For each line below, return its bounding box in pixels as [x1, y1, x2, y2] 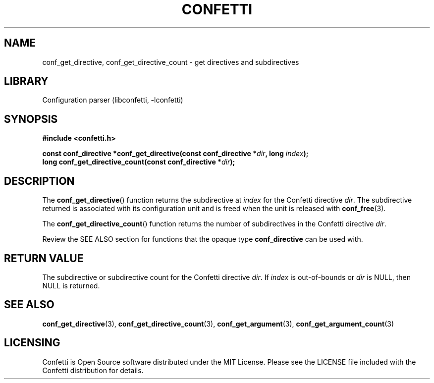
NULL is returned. [42, 281, 100, 290]
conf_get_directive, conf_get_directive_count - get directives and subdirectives [42, 57, 299, 66]
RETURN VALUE [4, 252, 84, 265]
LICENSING [4, 336, 60, 349]
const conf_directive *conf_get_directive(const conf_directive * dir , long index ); [42, 149, 309, 158]
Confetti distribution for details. [42, 366, 144, 375]
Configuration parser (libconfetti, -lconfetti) [42, 96, 183, 105]
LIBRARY [4, 75, 49, 88]
